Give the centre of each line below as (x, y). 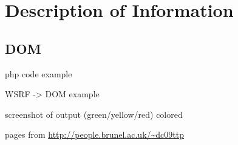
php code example (39, 73)
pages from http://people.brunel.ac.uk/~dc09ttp (95, 134)
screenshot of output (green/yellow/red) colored (94, 114)
